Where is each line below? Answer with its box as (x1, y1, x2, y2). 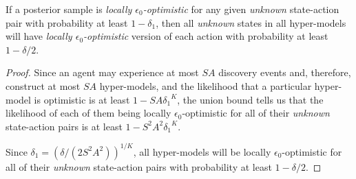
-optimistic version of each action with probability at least (83, 29, 328, 43)
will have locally (6, 29, 72, 43)
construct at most (6, 78, 81, 93)
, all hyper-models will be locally (133, 144, 271, 158)
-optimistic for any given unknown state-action (143, 2, 339, 16)
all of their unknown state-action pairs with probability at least (6, 159, 272, 174)
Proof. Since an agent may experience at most (6, 65, 199, 80)
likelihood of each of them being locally (6, 106, 171, 120)
